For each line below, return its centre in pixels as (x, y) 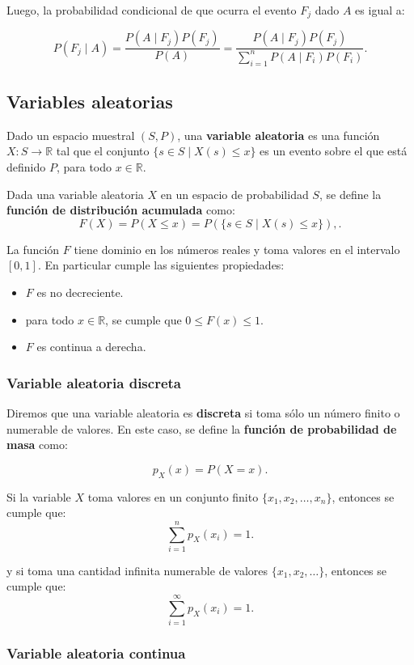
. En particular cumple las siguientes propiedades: (161, 265)
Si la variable (39, 496)
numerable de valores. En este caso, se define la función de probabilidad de (202, 428)
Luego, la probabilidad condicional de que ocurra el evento (152, 10)
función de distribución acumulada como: (121, 210)
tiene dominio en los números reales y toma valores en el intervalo (237, 249)
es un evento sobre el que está (334, 151)
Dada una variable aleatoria (75, 194)
